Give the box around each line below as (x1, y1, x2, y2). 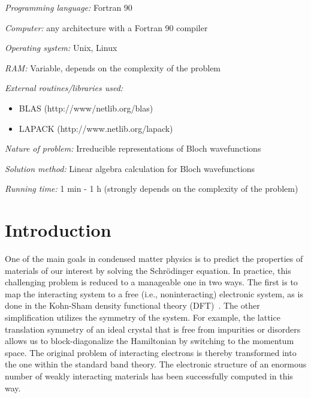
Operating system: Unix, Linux (5, 41, 117, 54)
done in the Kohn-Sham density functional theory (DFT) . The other (5, 299, 260, 312)
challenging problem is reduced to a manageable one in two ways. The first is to (5, 276, 298, 288)
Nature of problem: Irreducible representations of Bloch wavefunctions (5, 142, 261, 155)
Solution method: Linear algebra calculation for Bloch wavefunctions (5, 162, 255, 174)
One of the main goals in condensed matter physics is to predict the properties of (5, 252, 303, 265)
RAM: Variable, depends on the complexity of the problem (5, 61, 221, 74)
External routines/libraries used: (5, 82, 123, 94)
